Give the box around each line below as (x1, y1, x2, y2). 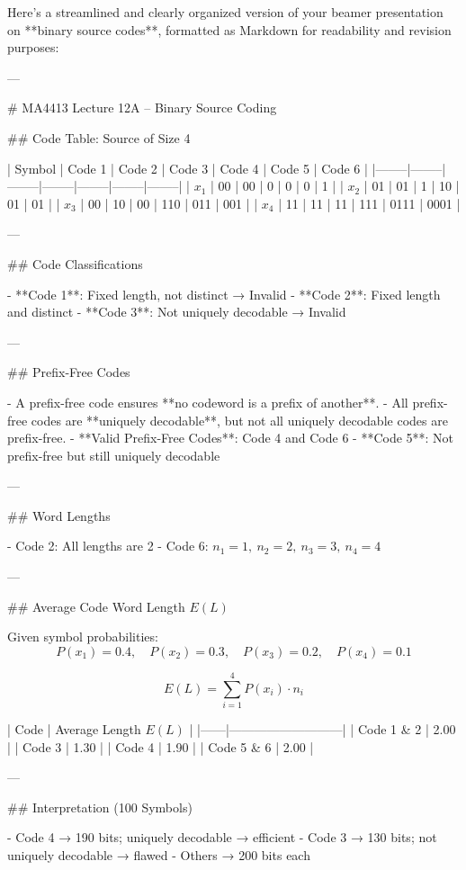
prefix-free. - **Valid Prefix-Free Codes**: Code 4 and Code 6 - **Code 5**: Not (7, 428, 454, 447)
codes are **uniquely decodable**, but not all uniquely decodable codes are (31, 410, 448, 429)
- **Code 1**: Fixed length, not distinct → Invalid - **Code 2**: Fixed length (7, 284, 441, 303)
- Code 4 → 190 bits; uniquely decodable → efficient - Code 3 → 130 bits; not (7, 828, 437, 847)
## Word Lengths (7, 506, 111, 525)
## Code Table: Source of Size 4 (7, 128, 191, 147)
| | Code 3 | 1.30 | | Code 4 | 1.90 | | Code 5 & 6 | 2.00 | (7, 737, 314, 756)
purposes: (7, 38, 59, 57)
